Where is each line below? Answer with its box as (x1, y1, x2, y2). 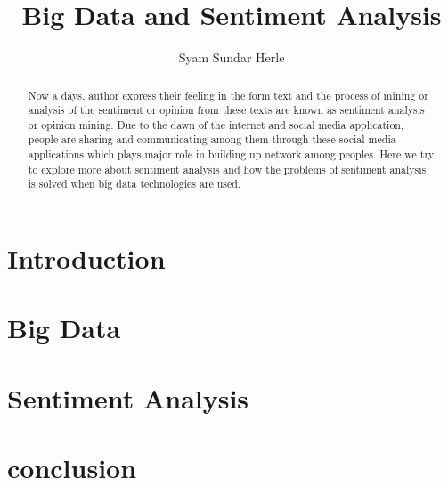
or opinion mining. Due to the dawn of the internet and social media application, (28, 117, 404, 132)
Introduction (7, 240, 166, 277)
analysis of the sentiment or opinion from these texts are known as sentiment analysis (28, 102, 425, 117)
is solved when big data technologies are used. (28, 176, 241, 191)
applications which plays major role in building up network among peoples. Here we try (28, 147, 435, 162)
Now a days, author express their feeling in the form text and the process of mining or (28, 87, 428, 102)
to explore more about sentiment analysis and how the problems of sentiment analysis (28, 161, 427, 176)
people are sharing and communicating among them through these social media (28, 132, 396, 147)
